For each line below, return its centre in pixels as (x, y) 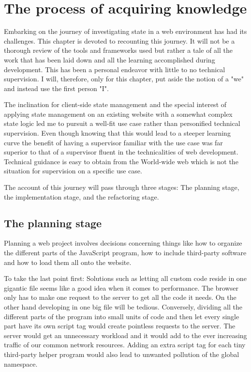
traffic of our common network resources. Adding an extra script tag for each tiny (125, 345)
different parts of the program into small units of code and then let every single (122, 316)
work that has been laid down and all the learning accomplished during (110, 59)
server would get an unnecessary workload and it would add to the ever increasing (125, 335)
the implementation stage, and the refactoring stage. (81, 196)
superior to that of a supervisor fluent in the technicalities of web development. (121, 152)
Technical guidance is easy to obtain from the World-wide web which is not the (121, 161)
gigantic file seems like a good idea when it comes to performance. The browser (121, 287)
